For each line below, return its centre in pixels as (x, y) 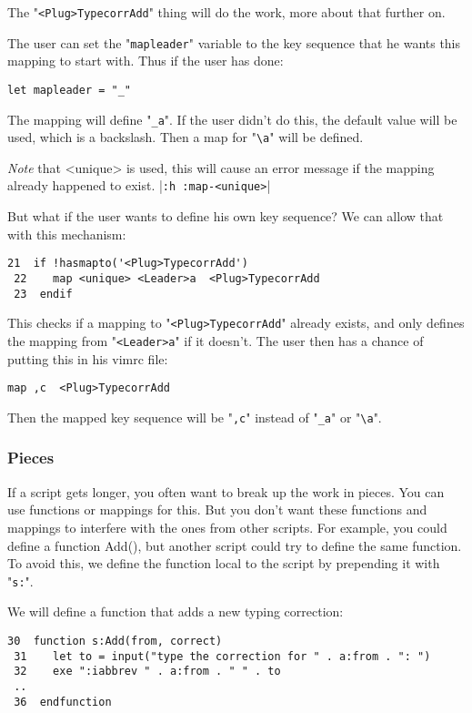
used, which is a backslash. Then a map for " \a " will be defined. (186, 137)
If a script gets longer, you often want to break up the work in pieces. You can (226, 491)
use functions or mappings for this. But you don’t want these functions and (217, 509)
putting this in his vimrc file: (88, 358)
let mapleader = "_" (70, 90)
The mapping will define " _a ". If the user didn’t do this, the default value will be (232, 119)
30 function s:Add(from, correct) (115, 641)
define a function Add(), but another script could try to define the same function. (235, 545)
